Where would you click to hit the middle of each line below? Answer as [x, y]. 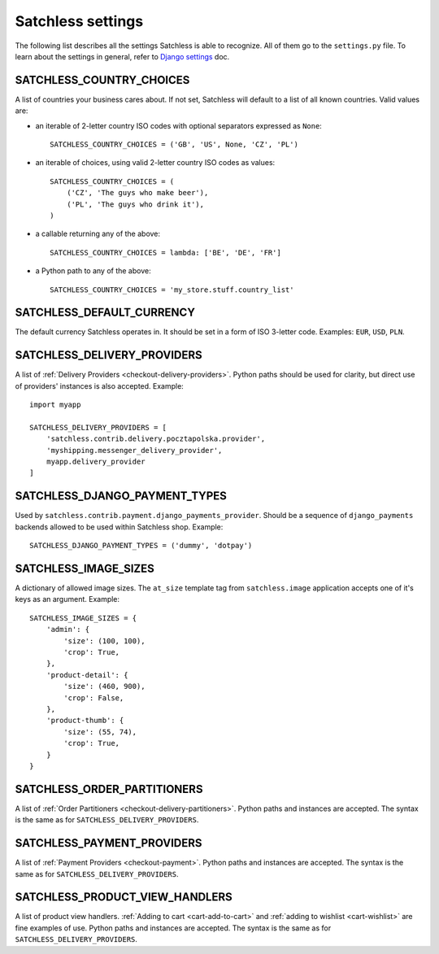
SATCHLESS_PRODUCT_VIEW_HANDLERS [124, 897]
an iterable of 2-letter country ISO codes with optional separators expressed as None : [179, 125]
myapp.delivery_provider [96, 462]
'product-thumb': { [85, 721]
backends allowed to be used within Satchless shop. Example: [119, 527]
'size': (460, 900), [104, 686]
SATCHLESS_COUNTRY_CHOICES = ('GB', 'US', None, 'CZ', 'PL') [174, 145]
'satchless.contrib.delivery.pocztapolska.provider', [156, 439]
